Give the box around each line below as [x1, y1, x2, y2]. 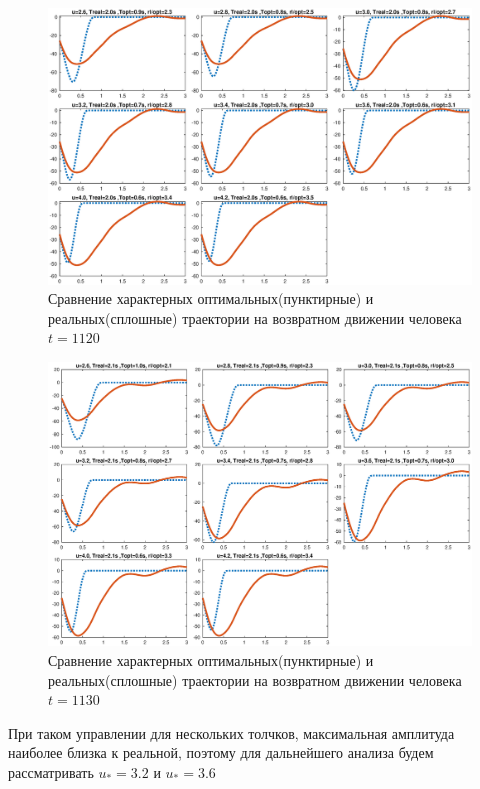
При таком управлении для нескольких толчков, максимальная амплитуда [8, 722, 455, 743]
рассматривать [8, 761, 94, 782]
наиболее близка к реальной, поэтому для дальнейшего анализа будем [8, 742, 434, 763]
